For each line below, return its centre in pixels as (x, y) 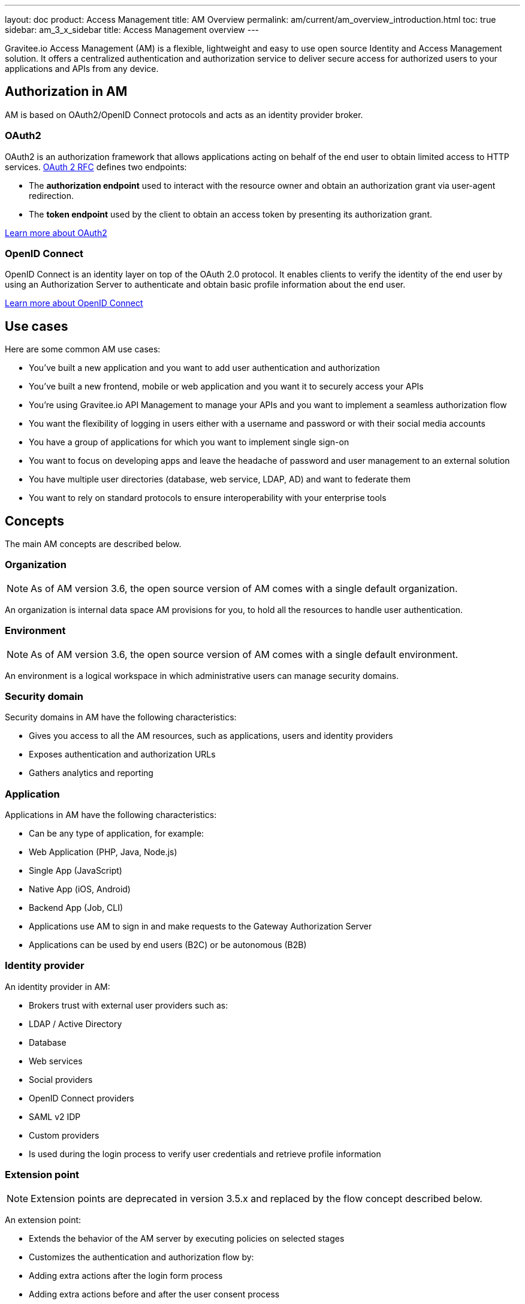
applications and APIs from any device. (82, 69)
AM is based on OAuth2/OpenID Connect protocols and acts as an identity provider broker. (184, 114)
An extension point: (43, 1220)
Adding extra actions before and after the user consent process (154, 1294)
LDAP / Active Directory (76, 1024)
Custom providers (64, 1135)
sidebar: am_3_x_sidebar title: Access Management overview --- (132, 30)
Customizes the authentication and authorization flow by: (141, 1257)
